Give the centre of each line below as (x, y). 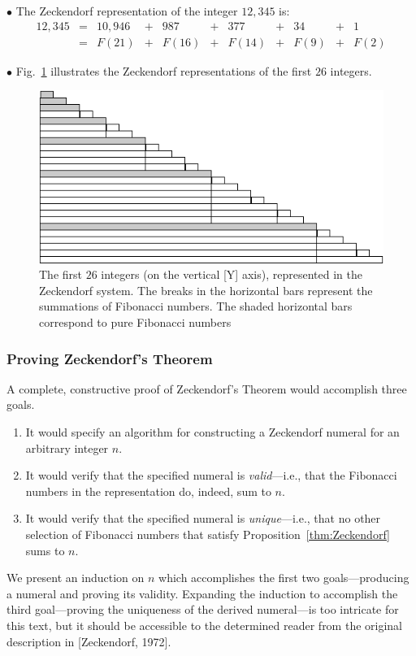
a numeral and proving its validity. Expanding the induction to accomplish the (202, 593)
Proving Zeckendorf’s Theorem (110, 358)
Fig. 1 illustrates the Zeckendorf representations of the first (164, 70)
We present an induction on (76, 578)
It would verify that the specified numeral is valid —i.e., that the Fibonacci (211, 475)
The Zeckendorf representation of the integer (127, 11)
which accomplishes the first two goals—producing (284, 578)
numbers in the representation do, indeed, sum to (148, 491)
